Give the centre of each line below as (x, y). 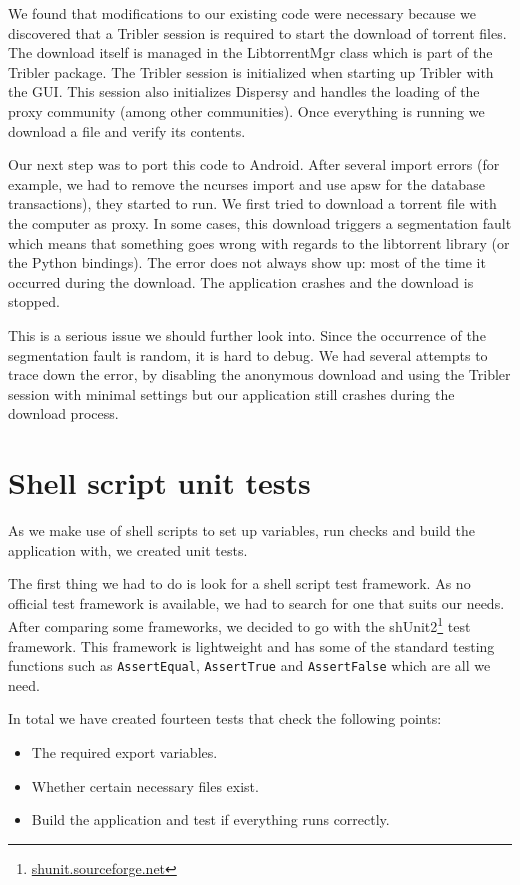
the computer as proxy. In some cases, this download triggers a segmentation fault (260, 222)
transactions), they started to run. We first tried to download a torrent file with (252, 203)
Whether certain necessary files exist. (145, 785)
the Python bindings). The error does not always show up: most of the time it (247, 262)
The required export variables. (124, 752)
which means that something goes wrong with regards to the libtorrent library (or (259, 242)
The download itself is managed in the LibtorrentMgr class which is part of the (250, 52)
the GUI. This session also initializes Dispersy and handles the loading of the (244, 91)
